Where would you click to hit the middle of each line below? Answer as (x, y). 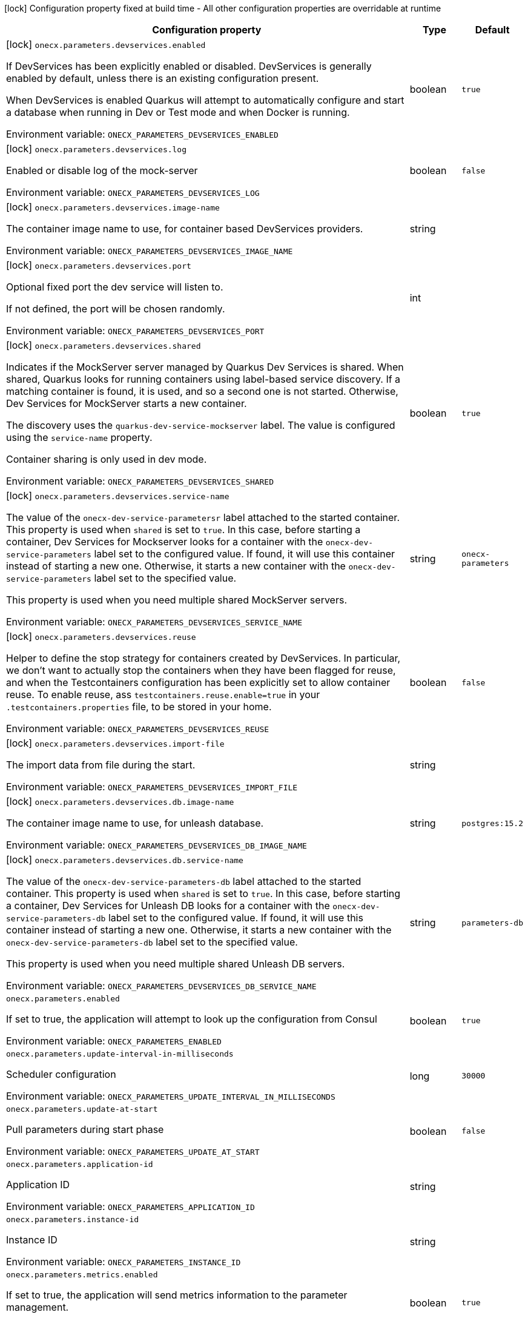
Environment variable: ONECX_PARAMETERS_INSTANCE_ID (124, 1262)
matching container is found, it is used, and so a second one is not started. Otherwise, (202, 391)
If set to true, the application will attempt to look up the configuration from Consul (192, 1019)
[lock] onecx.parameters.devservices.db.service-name (125, 859)
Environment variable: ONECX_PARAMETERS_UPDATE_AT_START (133, 1151)
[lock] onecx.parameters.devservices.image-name (113, 207)
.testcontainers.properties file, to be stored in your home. (139, 707)
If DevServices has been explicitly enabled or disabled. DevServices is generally (189, 66)
